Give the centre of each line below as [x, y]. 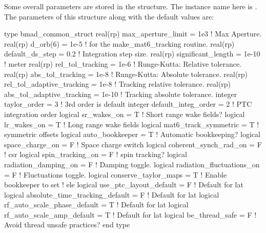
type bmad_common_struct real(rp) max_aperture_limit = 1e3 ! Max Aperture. [133, 34]
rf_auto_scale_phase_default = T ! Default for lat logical [96, 205]
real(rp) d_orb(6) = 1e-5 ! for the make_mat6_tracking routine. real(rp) [119, 43]
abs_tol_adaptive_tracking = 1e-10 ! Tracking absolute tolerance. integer [121, 94]
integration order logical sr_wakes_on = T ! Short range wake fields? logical [125, 114]
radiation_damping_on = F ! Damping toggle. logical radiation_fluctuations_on [132, 164]
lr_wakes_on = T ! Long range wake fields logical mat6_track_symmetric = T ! [132, 124]
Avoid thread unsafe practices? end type [67, 225]
